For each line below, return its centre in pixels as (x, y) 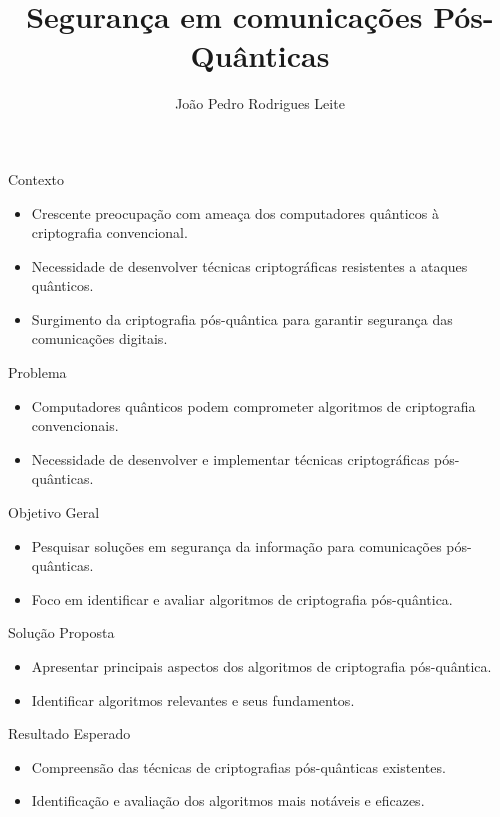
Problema (37, 372)
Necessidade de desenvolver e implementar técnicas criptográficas (230, 458)
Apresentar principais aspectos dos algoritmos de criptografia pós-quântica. (261, 666)
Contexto (36, 178)
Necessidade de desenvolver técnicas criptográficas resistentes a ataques (249, 265)
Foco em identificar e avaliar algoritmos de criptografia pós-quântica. (242, 598)
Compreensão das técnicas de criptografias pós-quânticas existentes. (238, 766)
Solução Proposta (61, 632)
